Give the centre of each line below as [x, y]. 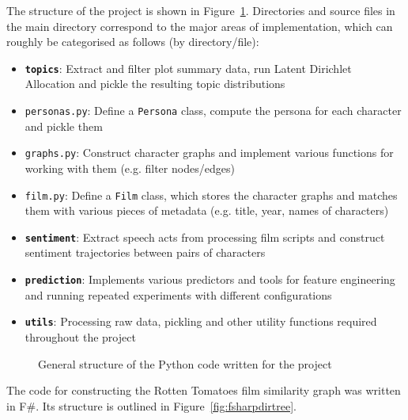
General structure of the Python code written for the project [185, 363]
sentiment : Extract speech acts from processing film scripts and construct [205, 237]
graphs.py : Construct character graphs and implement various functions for [209, 153]
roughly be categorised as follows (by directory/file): [133, 42]
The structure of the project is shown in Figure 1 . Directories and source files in [201, 10]
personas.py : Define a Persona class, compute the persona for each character [213, 111]
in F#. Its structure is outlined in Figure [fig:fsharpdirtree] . [151, 405]
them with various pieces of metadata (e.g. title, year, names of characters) [207, 210]
